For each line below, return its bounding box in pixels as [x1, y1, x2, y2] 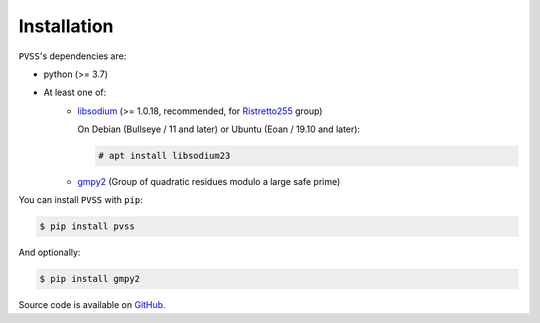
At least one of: [43, 86, 107, 99]
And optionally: [18, 246, 81, 259]
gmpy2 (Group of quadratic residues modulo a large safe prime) [77, 176, 341, 188]
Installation [18, 15, 114, 37]
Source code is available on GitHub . [18, 299, 166, 311]
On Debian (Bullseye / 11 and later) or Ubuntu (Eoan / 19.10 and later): [77, 123, 360, 135]
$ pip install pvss [39, 221, 135, 232]
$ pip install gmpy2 [39, 273, 140, 285]
